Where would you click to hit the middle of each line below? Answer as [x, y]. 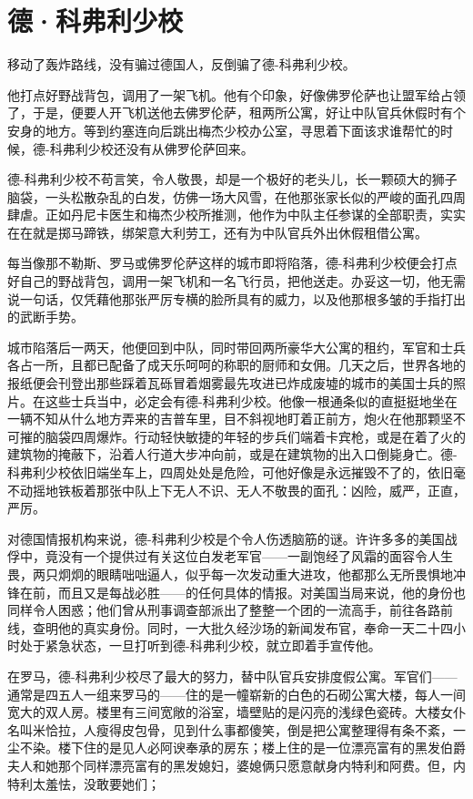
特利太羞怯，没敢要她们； [84, 783]
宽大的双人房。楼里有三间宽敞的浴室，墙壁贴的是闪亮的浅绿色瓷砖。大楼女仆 [236, 712]
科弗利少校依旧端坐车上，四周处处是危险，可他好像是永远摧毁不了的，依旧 [230, 472]
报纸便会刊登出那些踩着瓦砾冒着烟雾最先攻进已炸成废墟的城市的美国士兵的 [230, 383]
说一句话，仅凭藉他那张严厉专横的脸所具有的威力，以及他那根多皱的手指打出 [236, 298]
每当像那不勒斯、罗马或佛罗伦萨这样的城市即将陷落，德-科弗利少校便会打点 [232, 263]
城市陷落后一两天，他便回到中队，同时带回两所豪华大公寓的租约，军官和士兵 [236, 347]
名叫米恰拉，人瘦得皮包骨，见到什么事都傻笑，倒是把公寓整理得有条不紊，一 [236, 729]
